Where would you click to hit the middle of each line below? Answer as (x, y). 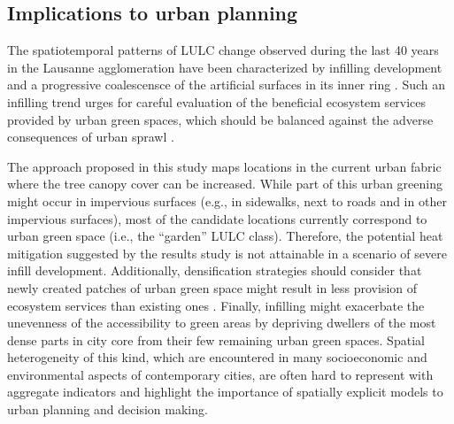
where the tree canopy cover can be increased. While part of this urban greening (225, 184)
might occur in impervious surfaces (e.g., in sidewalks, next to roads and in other (227, 200)
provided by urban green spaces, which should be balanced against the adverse (220, 119)
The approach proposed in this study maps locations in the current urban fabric (224, 166)
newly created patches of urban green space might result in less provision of (212, 287)
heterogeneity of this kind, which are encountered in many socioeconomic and (217, 357)
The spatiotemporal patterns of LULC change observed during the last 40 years (223, 50)
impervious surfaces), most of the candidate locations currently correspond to (217, 218)
